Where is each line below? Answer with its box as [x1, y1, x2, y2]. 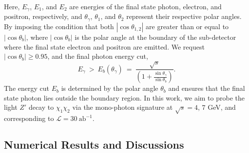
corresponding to [4, 113, 54, 123]
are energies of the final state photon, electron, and [69, 1, 222, 11]
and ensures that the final [168, 83, 245, 93]
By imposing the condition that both [4, 21, 114, 31]
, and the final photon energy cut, [47, 51, 148, 61]
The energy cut [4, 83, 49, 93]
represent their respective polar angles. [126, 11, 242, 21]
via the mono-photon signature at [72, 102, 173, 112]
